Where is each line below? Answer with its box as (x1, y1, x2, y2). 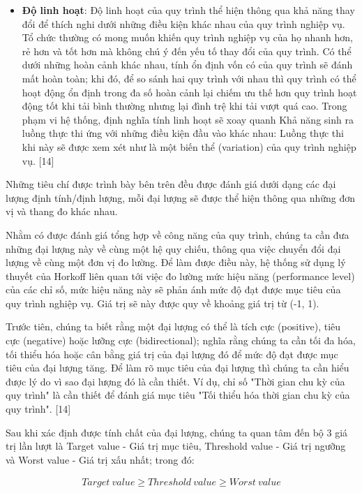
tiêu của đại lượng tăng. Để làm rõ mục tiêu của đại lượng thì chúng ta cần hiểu (6, 360, 349, 375)
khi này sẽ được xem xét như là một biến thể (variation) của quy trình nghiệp (22, 139, 356, 154)
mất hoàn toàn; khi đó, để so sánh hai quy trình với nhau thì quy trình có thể (22, 71, 356, 85)
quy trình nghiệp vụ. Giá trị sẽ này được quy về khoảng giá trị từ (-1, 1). (6, 295, 319, 310)
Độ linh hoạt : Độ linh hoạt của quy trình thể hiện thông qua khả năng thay (22, 3, 355, 17)
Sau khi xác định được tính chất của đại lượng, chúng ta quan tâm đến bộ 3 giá (6, 425, 348, 439)
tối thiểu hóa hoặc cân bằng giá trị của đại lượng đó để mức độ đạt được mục (6, 346, 338, 361)
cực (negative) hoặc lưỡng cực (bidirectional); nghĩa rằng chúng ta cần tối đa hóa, (6, 333, 356, 348)
